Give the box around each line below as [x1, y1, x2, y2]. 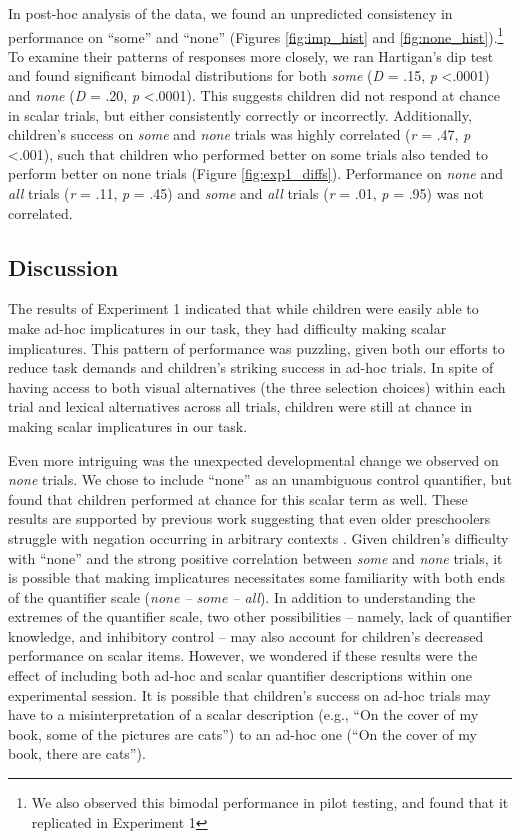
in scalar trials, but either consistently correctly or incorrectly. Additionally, [8, 104, 472, 125]
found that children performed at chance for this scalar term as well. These [8, 488, 468, 509]
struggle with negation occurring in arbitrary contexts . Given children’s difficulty [8, 527, 509, 548]
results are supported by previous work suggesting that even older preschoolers [8, 508, 491, 529]
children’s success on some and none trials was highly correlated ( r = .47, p [8, 124, 471, 145]
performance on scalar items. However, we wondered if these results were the [8, 645, 478, 666]
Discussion [8, 251, 119, 282]
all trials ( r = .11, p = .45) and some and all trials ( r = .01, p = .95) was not [8, 183, 484, 203]
